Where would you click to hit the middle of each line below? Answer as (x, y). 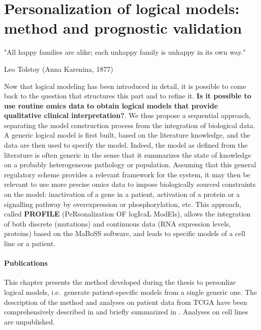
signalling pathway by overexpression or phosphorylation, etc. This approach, (123, 204)
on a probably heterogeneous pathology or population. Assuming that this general (130, 164)
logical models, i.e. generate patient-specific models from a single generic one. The (130, 292)
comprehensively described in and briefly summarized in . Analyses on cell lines (126, 312)
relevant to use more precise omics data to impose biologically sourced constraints (130, 184)
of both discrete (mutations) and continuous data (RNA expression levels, (117, 223)
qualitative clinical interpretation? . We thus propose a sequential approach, (127, 115)
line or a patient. (30, 243)
